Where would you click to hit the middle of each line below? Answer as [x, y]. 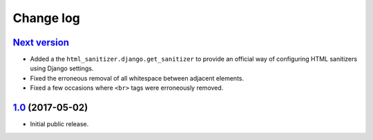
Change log [47, 18]
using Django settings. [62, 68]
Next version [41, 42]
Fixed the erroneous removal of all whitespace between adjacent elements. [137, 78]
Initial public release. [59, 124]
